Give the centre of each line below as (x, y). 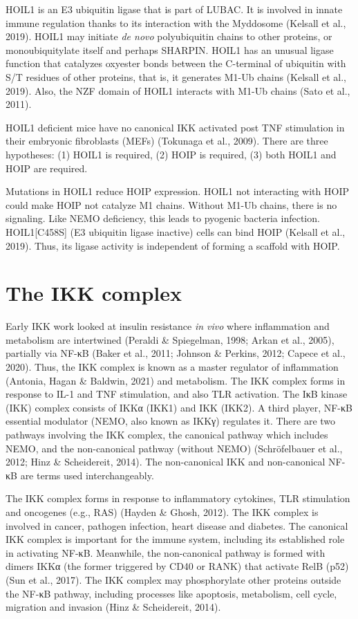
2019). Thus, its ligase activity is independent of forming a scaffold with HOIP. (173, 245)
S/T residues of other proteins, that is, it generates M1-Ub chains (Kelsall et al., (176, 76)
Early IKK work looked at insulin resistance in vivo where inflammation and (168, 326)
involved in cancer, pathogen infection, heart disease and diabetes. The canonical (177, 525)
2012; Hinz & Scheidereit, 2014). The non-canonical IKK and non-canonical (166, 462)
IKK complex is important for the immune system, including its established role (175, 539)
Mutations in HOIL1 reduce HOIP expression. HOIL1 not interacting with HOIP (177, 191)
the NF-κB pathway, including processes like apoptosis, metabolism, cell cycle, (171, 593)
